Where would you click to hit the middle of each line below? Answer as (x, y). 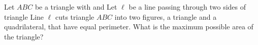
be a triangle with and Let (76, 7)
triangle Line (24, 16)
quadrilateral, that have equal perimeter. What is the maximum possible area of (129, 27)
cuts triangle (75, 16)
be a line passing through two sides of (187, 7)
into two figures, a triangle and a (166, 16)
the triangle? (24, 36)
